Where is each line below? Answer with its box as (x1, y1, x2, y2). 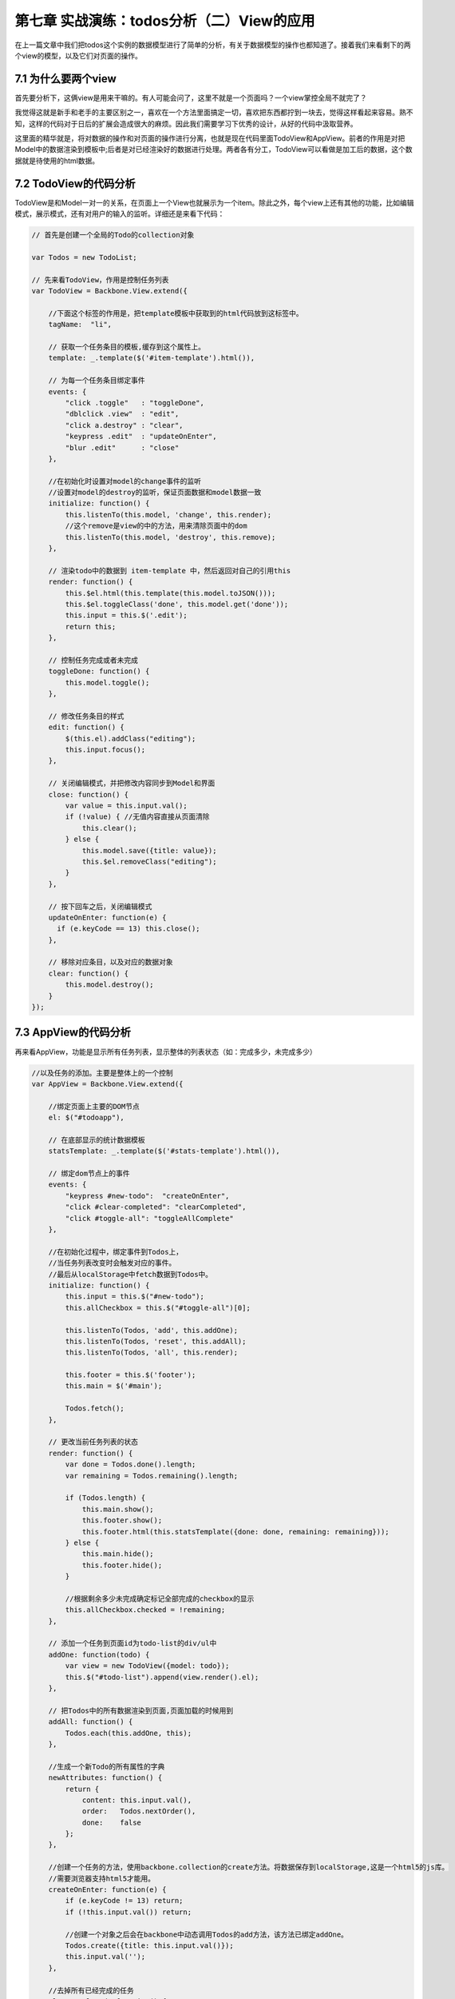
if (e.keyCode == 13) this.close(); (57, 924, 200, 933)
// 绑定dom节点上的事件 (48, 1169, 130, 1179)
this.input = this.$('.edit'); (65, 611, 188, 620)
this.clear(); (81, 824, 137, 832)
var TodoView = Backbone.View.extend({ (31, 286, 188, 296)
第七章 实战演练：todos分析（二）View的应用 (14, 12, 315, 30)
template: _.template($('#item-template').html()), (48, 353, 255, 363)
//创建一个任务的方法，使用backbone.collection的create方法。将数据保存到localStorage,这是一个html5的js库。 (48, 1863, 449, 1872)
